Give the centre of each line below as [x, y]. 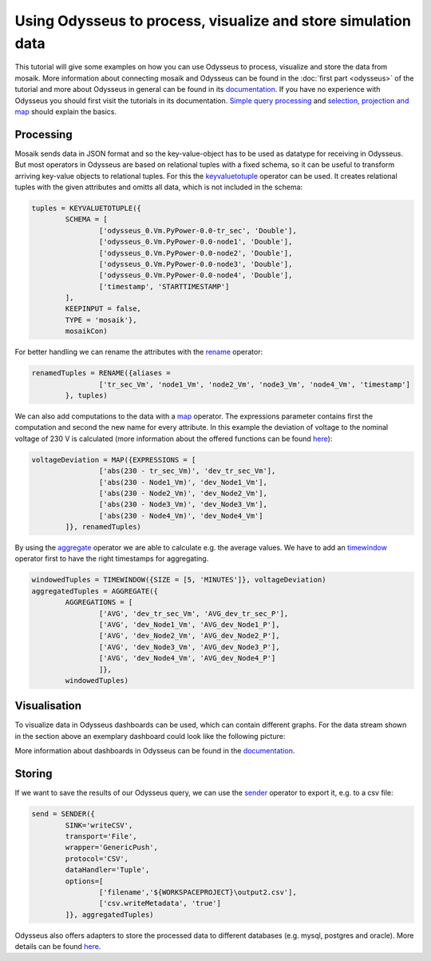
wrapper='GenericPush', [112, 848]
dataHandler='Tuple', [107, 870]
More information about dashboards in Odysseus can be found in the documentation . [155, 751]
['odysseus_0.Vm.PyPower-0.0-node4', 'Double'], [196, 275]
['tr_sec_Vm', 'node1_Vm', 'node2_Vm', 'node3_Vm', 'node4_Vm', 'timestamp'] [255, 384]
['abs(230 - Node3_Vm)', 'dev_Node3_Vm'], [183, 504]
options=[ [84, 881]
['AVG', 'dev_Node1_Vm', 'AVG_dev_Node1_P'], [189, 625]
